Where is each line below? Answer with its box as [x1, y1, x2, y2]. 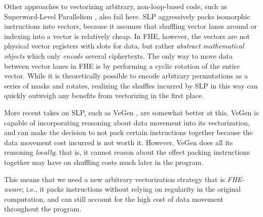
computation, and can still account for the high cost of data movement [4, 193, 224, 204]
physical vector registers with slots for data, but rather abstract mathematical [4, 40, 244, 51]
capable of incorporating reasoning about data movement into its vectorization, [4, 117, 250, 127]
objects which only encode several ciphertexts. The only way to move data [4, 50, 233, 61]
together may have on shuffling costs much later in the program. [4, 156, 204, 167]
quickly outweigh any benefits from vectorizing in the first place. [4, 90, 204, 101]
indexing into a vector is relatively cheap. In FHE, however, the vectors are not [4, 30, 250, 41]
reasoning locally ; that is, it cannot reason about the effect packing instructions [4, 147, 250, 157]
